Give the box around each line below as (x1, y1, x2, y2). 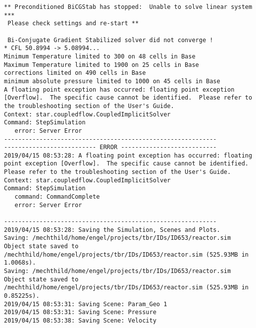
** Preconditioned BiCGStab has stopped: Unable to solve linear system (4, 3, 253, 10)
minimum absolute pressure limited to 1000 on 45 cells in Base (4, 77, 220, 85)
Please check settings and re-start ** (7, 20, 139, 27)
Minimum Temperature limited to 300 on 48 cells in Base (4, 53, 196, 60)
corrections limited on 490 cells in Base (4, 69, 146, 77)
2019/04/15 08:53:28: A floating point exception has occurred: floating (4, 152, 253, 159)
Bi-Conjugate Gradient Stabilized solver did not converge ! (7, 36, 213, 44)
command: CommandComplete (14, 193, 100, 201)
